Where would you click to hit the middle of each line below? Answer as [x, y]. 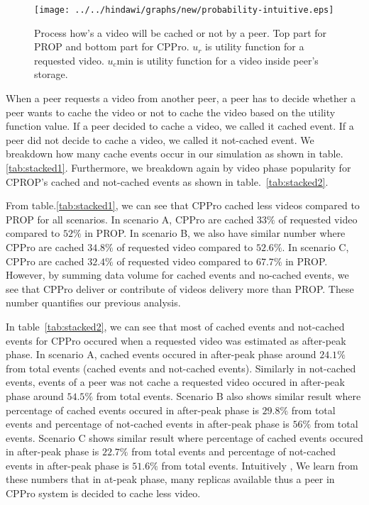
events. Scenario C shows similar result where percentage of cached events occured [184, 437]
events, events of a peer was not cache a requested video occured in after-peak [175, 382]
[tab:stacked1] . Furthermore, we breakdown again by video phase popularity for [178, 167]
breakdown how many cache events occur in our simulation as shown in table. [175, 154]
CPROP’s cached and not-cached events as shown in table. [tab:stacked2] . [167, 181]
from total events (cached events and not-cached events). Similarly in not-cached [181, 368]
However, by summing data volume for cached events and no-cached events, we [177, 275]
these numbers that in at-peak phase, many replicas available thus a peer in [170, 479]
